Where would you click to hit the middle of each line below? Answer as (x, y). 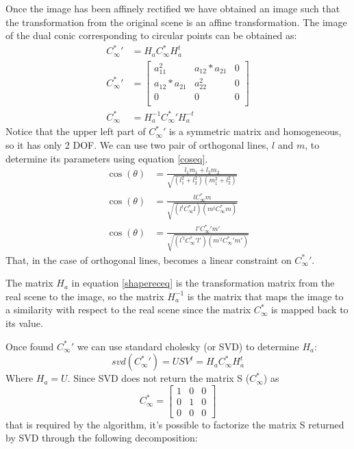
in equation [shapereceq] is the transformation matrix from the (203, 283)
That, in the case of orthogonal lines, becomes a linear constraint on (149, 259)
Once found (30, 346)
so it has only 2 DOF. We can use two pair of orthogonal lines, (137, 144)
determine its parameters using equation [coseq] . (107, 158)
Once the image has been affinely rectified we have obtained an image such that (173, 8)
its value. (24, 323)
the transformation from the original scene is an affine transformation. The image (176, 22)
